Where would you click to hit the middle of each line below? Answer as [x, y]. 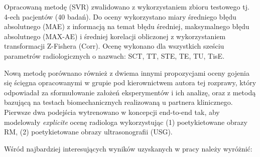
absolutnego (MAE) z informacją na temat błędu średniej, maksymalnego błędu [127, 26]
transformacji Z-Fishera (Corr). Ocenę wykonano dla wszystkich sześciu [114, 46]
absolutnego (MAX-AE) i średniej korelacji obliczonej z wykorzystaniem [115, 36]
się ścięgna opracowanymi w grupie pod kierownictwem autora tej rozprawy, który [130, 83]
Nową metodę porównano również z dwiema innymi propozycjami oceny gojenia [127, 72]
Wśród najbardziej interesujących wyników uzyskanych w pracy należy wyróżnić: [128, 148]
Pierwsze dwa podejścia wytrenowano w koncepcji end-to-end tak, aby [112, 112]
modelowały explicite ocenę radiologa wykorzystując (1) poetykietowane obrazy [126, 122]
